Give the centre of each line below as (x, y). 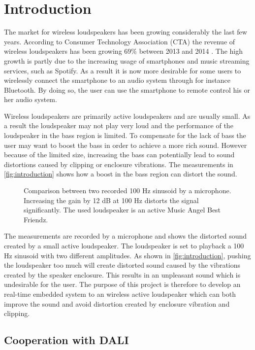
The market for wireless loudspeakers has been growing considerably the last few (126, 32)
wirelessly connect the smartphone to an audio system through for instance (117, 80)
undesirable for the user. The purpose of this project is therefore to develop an (122, 284)
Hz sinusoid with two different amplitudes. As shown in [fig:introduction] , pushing (127, 255)
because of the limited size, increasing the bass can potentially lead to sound (119, 155)
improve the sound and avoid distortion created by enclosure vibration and (117, 303)
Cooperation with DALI (66, 340)
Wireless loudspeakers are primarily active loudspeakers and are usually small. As (127, 116)
